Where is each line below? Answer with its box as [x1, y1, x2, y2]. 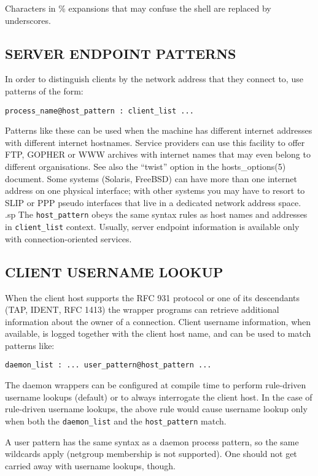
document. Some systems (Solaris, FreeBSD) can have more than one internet [5, 172, 297, 185]
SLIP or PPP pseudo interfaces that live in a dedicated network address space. [5, 196, 301, 209]
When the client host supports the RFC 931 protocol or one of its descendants [5, 291, 300, 304]
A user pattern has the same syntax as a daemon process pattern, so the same [5, 435, 299, 448]
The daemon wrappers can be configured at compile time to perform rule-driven [5, 378, 306, 391]
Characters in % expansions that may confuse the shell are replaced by [5, 2, 271, 14]
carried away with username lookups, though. [5, 459, 176, 472]
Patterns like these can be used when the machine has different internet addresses [5, 124, 312, 137]
